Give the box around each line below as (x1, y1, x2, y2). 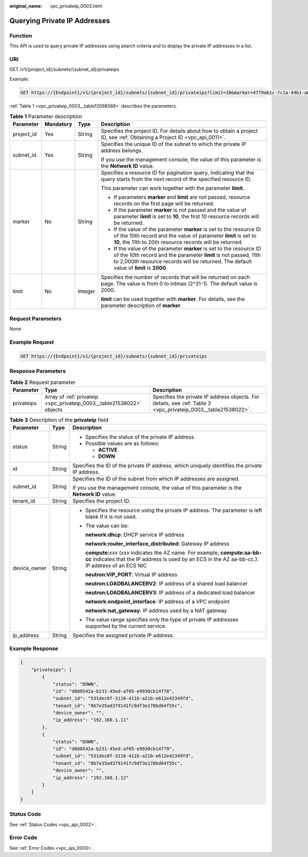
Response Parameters (9, 368, 66, 375)
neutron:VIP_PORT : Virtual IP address (85, 571, 178, 578)
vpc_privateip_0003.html (50, 3, 103, 9)
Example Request (9, 338, 54, 346)
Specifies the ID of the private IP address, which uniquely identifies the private (72, 462, 262, 469)
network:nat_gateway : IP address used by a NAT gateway (85, 607, 227, 614)
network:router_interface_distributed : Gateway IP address (85, 540, 229, 547)
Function (9, 32, 32, 39)
